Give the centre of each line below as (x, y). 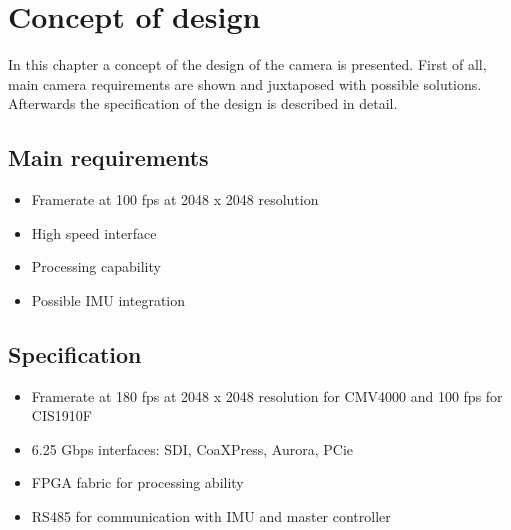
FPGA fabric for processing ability (137, 482)
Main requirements (108, 157)
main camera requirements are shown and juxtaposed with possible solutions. (245, 83)
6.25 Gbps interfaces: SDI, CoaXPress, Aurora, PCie (192, 448)
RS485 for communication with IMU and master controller (211, 516)
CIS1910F (61, 415)
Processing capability (96, 266)
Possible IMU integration (108, 299)
